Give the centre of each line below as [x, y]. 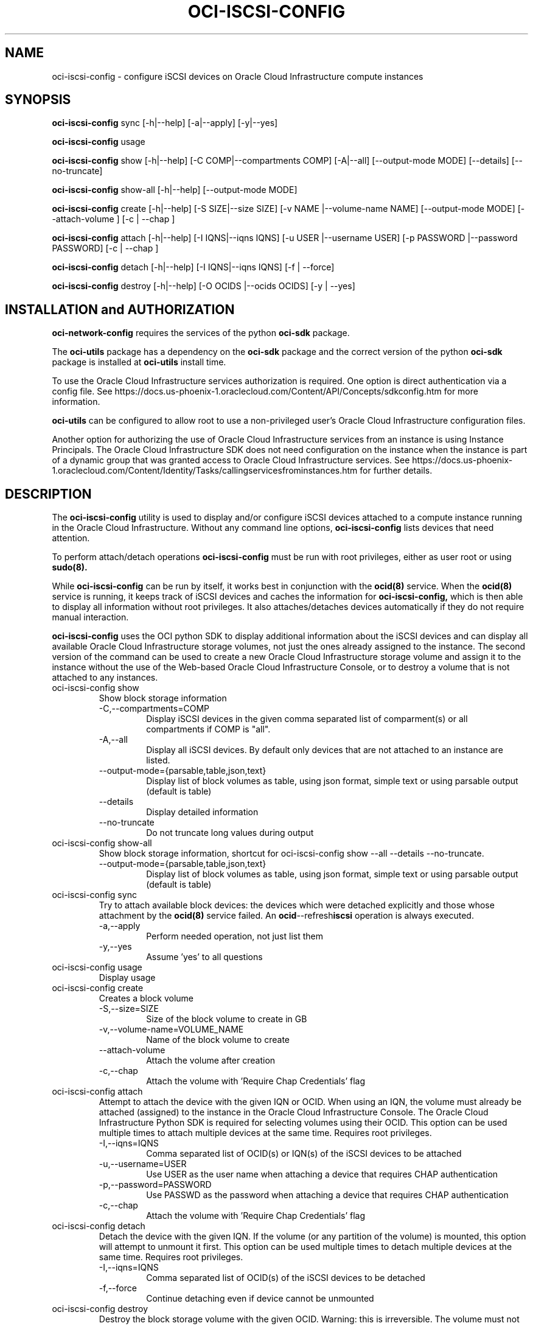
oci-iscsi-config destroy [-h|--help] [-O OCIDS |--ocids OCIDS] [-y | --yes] [204, 286]
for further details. [396, 471]
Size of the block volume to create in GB [227, 1019]
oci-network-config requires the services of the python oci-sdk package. [201, 333]
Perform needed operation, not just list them [235, 936]
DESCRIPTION [48, 494]
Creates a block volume [146, 998]
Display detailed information [202, 812]
